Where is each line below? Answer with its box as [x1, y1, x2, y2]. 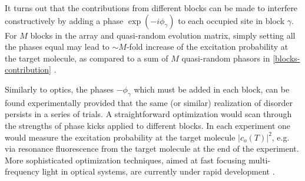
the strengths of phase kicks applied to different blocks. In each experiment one [5, 119, 291, 131]
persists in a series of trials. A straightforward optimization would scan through [5, 108, 292, 120]
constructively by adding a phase [5, 14, 124, 26]
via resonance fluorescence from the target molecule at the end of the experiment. [5, 142, 299, 155]
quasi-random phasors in [181, 52, 270, 64]
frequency [5, 165, 39, 177]
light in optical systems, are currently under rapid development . [42, 165, 275, 177]
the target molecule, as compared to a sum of [5, 52, 168, 64]
